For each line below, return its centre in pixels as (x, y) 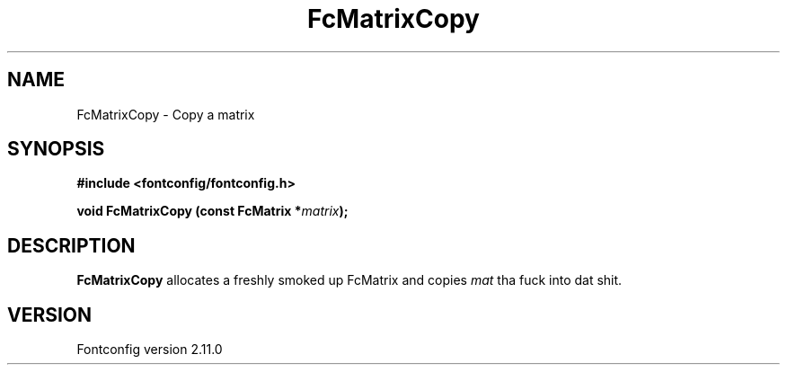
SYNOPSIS (56, 149)
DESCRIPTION (71, 245)
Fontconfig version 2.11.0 (150, 350)
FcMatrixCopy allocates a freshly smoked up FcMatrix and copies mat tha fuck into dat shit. (349, 280)
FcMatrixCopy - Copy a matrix (166, 114)
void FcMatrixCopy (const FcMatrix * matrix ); (212, 211)
